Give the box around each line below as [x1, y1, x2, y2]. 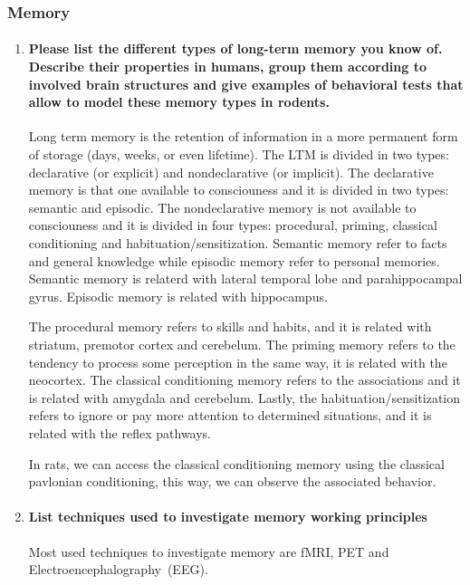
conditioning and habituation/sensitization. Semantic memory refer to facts [28, 233, 447, 252]
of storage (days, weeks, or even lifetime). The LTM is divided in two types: [28, 145, 449, 164]
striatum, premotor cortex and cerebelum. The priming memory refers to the [28, 334, 456, 353]
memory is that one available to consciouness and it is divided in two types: [28, 180, 449, 199]
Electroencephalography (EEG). [28, 560, 208, 579]
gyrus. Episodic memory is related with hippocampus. [28, 286, 328, 305]
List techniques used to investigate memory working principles [28, 507, 427, 526]
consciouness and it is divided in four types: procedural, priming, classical [28, 216, 437, 235]
